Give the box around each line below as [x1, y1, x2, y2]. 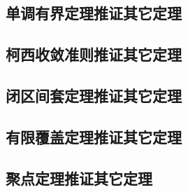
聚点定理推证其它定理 [6, 167, 152, 188]
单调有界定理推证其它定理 [6, 2, 182, 24]
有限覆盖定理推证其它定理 [6, 125, 182, 147]
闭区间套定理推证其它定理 [6, 84, 182, 106]
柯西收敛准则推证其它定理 [6, 43, 182, 65]
